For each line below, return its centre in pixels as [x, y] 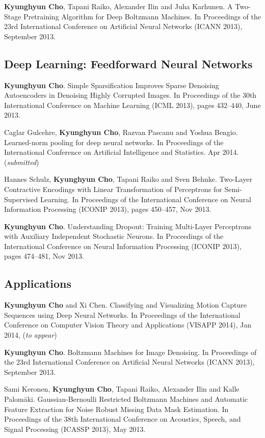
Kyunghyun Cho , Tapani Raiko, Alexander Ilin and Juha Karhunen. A [118, 6]
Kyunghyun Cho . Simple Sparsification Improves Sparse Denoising [112, 85]
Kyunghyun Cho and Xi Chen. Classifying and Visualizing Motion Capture [125, 305]
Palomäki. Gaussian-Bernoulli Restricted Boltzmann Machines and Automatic [126, 399]
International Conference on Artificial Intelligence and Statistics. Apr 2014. [122, 152]
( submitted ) [22, 162]
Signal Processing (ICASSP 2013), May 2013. [75, 429]
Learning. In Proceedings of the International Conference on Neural [145, 199]
